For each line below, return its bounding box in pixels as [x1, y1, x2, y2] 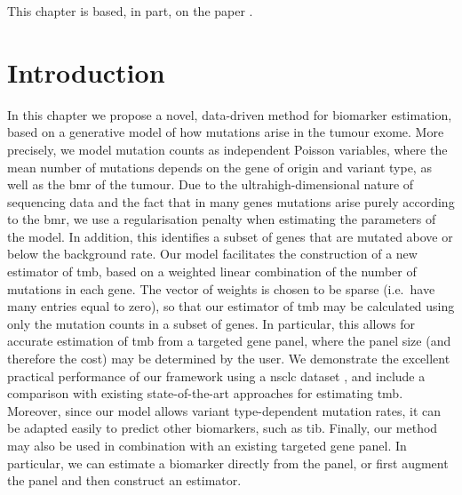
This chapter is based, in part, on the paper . [7, 2, 253, 20]
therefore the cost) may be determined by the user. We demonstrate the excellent [7, 349, 450, 368]
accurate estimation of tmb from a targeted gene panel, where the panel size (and [7, 331, 451, 350]
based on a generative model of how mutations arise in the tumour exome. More [7, 123, 444, 141]
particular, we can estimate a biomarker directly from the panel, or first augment [7, 453, 449, 472]
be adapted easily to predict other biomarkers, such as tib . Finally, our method [7, 419, 438, 437]
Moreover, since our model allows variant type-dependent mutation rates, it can [7, 401, 442, 419]
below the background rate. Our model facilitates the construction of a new [7, 244, 418, 263]
